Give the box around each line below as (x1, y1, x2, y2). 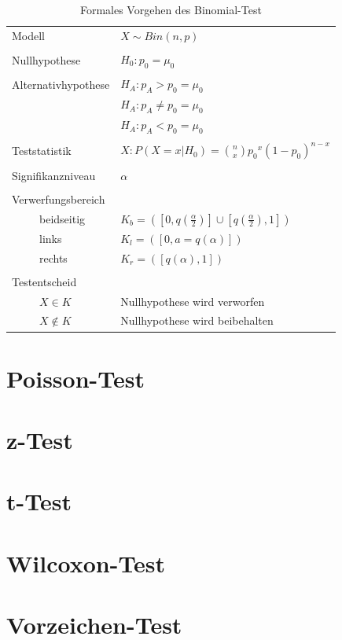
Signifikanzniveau (12, 167, 96, 183)
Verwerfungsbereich (12, 190, 105, 207)
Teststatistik (12, 142, 72, 159)
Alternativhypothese (12, 75, 110, 92)
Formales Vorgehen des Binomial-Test (79, 2, 262, 17)
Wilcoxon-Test (6, 546, 166, 579)
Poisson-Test (6, 362, 145, 394)
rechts (39, 249, 68, 266)
